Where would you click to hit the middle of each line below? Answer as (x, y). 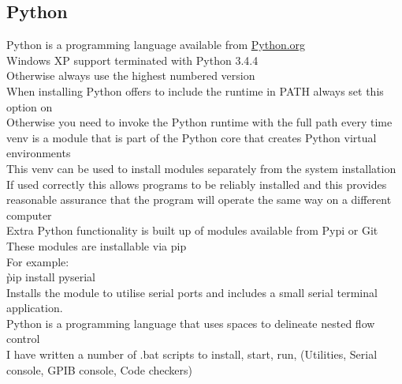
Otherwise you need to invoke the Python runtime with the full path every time (199, 122)
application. (35, 308)
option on (30, 106)
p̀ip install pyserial (51, 277)
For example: (38, 261)
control (23, 339)
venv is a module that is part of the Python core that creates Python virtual (192, 137)
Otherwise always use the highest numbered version (131, 75)
